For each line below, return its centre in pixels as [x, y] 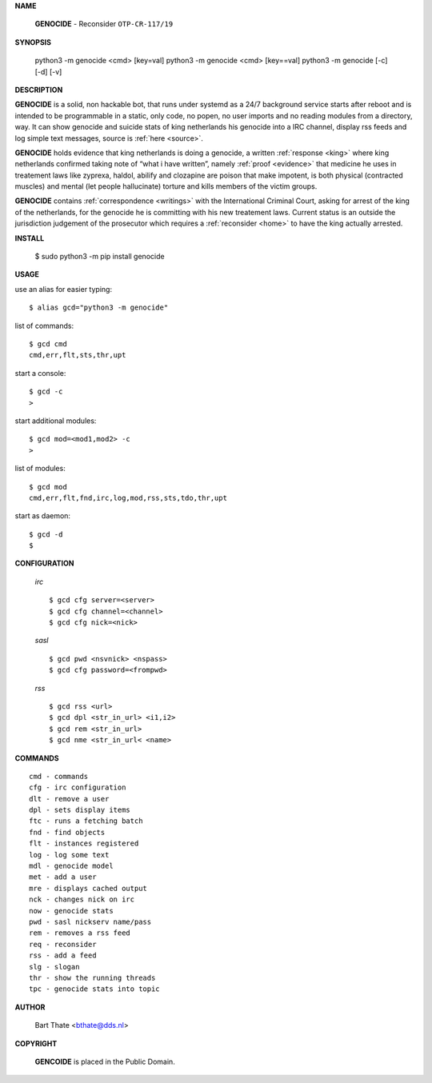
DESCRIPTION [39, 90]
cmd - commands [59, 776]
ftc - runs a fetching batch [86, 821]
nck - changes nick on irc [82, 899]
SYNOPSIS [33, 42]
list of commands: [44, 326]
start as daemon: [43, 516]
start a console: [40, 373]
